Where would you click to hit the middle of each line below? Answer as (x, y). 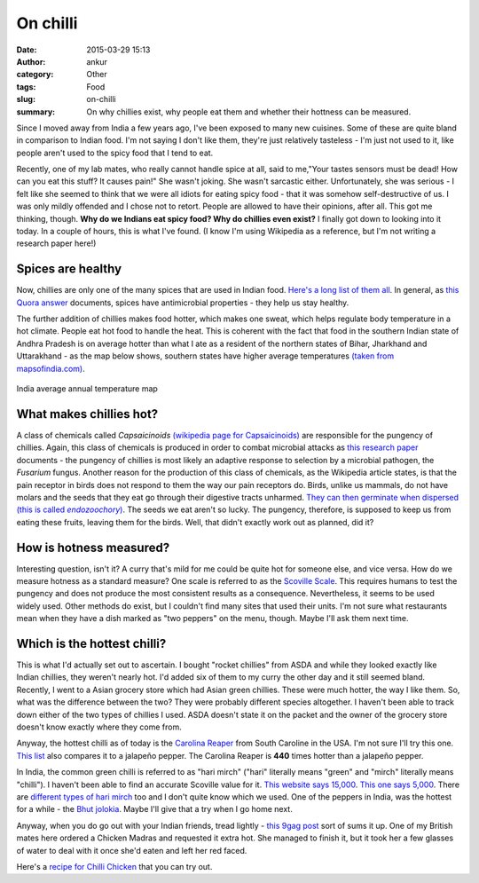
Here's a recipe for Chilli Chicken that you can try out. (114, 866)
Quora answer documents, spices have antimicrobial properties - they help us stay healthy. (183, 303)
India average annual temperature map (87, 389)
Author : (31, 61)
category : (35, 75)
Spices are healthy (69, 269)
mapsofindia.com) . (51, 368)
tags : (26, 87)
